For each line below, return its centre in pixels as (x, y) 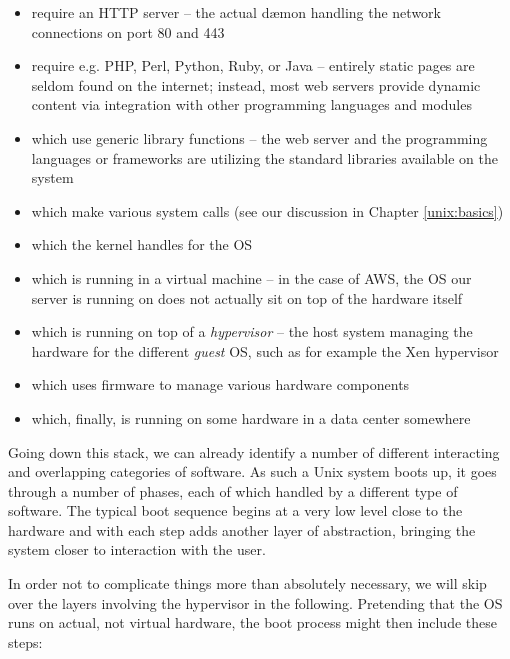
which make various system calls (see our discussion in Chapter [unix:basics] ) (267, 210)
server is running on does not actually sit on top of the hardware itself (247, 297)
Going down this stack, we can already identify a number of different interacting (254, 451)
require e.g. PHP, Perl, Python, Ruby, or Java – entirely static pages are (253, 65)
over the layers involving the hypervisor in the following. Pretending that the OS (255, 602)
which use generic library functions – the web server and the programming (259, 137)
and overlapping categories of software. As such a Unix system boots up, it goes (252, 471)
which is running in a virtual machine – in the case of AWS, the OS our (251, 277)
